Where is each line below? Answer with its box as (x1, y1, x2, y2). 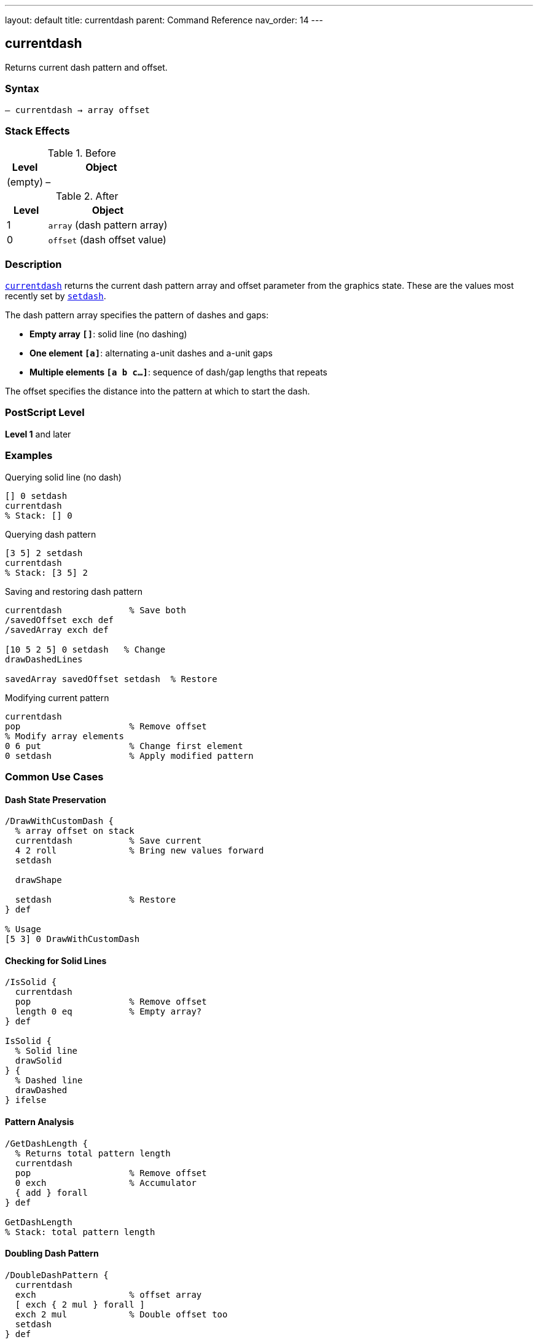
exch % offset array (15, 1289, 202, 1300)
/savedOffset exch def (5, 614, 114, 625)
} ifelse (5, 1095, 47, 1105)
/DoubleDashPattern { (5, 1269, 109, 1280)
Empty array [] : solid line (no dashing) (29, 329, 187, 340)
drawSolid (15, 1056, 62, 1066)
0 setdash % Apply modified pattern (5, 750, 254, 761)
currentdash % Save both (5, 605, 187, 615)
